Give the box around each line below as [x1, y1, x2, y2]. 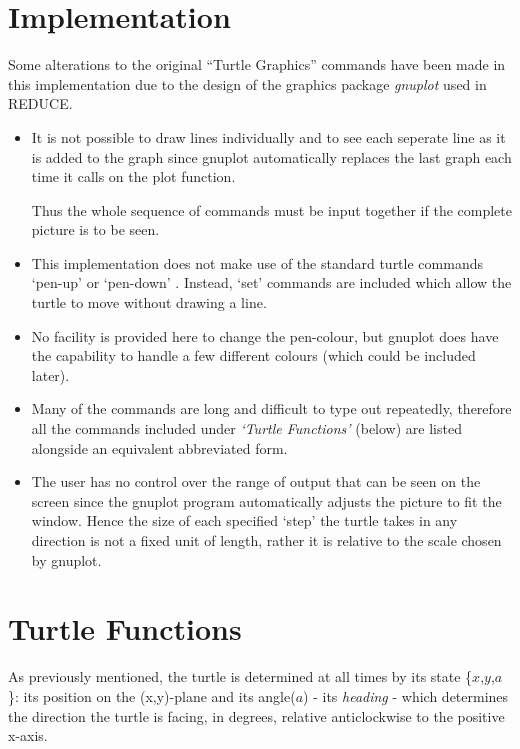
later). [31, 364, 70, 385]
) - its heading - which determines [303, 685, 509, 706]
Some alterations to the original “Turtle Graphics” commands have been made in [8, 54, 506, 75]
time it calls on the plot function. [31, 166, 236, 187]
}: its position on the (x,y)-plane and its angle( [8, 685, 296, 706]
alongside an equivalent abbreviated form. [31, 437, 288, 458]
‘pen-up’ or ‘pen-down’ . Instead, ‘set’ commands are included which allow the [31, 272, 512, 293]
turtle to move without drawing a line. [31, 292, 267, 313]
